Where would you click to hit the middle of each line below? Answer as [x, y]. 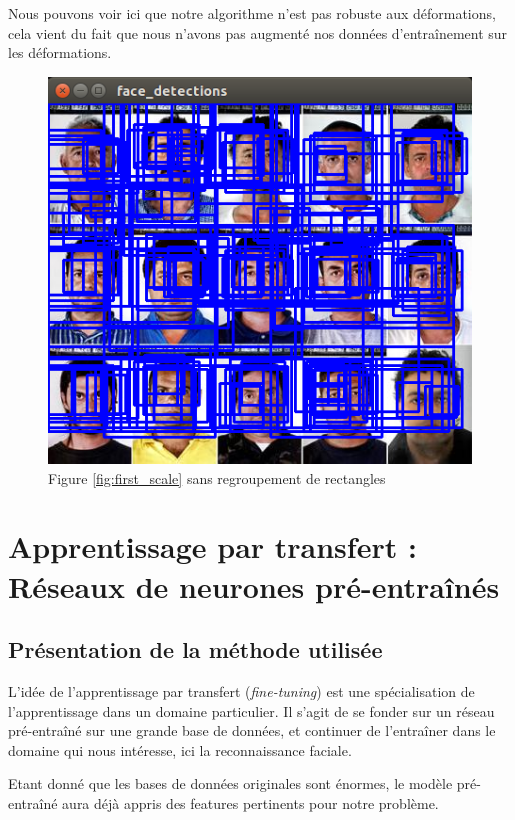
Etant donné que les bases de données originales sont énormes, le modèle [230, 783]
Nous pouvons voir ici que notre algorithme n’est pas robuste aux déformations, [252, 13]
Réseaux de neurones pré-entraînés [254, 585]
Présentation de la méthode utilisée [195, 649]
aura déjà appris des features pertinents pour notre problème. [250, 802]
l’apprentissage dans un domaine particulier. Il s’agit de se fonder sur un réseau [251, 710]
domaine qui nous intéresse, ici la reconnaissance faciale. [180, 749]
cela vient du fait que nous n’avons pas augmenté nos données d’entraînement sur [258, 32]
